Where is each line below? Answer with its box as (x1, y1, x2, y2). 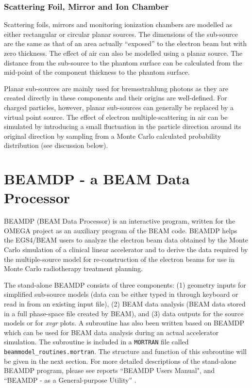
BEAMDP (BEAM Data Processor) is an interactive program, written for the (4, 216, 235, 226)
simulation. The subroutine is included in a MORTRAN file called (4, 337, 189, 347)
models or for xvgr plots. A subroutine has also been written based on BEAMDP (4, 318, 244, 328)
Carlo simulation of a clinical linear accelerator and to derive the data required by (4, 244, 248, 255)
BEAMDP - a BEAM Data (4, 169, 190, 189)
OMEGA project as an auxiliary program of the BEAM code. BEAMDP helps (4, 225, 237, 235)
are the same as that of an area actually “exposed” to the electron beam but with (4, 38, 247, 48)
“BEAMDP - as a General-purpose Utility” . (4, 374, 136, 385)
